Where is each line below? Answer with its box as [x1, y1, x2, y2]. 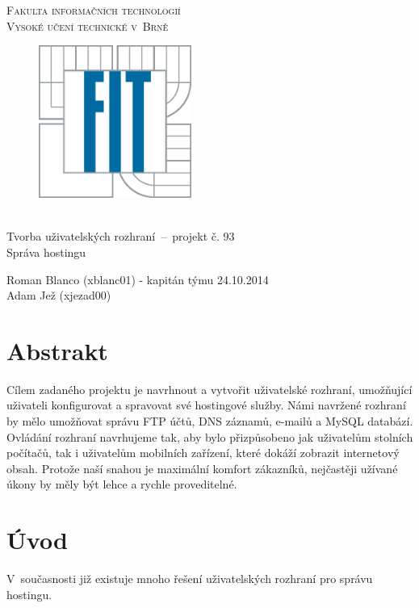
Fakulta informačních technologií [6, 2, 181, 18]
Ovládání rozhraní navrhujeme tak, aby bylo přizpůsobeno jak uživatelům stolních [6, 428, 413, 445]
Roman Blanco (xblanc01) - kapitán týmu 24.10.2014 [6, 270, 269, 287]
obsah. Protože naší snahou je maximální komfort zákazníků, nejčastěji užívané [6, 459, 398, 476]
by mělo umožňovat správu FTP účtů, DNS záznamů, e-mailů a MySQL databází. [6, 413, 413, 430]
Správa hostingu [6, 243, 86, 260]
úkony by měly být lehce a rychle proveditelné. [6, 476, 237, 493]
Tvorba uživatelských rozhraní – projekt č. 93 [6, 228, 235, 245]
